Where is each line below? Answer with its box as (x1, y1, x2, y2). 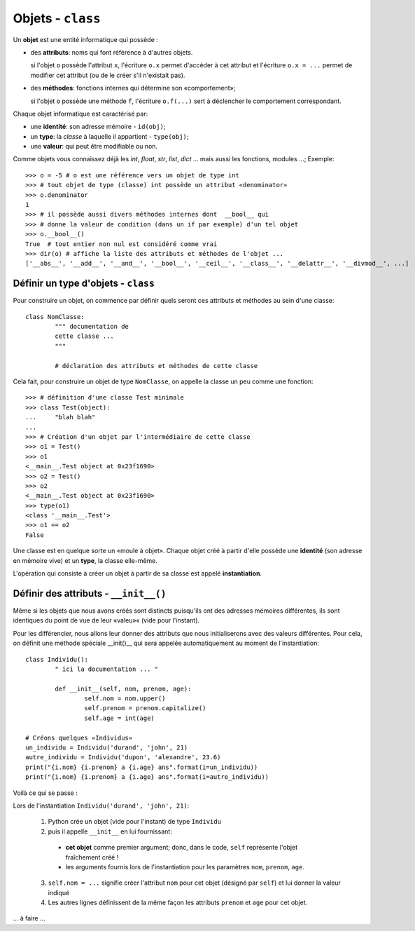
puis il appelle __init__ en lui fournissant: (48, 827, 173, 836)
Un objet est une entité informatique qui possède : (13, 35, 159, 43)
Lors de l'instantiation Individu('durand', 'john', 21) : (13, 801, 190, 810)
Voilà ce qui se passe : (13, 789, 78, 797)
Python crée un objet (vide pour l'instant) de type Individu (48, 817, 222, 826)
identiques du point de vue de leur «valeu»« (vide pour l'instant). (13, 616, 199, 625)
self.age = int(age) (84, 714, 155, 722)
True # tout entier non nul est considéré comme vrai (25, 240, 218, 248)
